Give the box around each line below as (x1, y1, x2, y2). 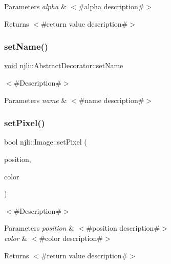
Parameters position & (4, 222, 75, 233)
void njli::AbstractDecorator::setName (4, 60, 123, 71)
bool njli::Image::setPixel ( (4, 136, 87, 147)
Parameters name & (4, 94, 67, 105)
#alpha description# (78, 1, 144, 11)
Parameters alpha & (4, 1, 67, 11)
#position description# (86, 222, 160, 233)
